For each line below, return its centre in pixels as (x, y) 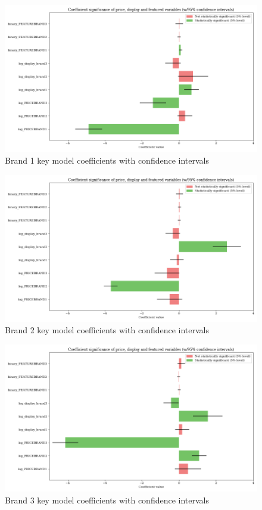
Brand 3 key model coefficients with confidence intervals (107, 500)
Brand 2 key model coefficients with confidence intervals (107, 330)
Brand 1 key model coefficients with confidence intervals (107, 160)
